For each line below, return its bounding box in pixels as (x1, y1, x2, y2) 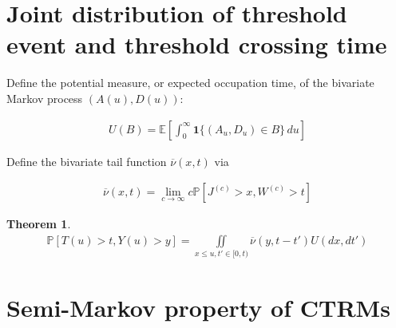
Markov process (6, 89, 83, 106)
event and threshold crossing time (6, 28, 387, 61)
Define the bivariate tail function (6, 152, 167, 169)
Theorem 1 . (6, 215, 71, 232)
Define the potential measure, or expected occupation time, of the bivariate (6, 74, 374, 91)
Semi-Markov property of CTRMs (6, 291, 390, 324)
